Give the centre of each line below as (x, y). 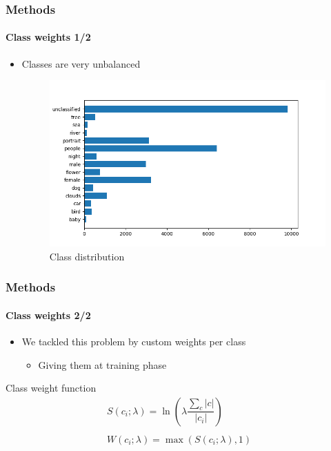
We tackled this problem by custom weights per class (134, 342)
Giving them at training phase (102, 364)
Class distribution (87, 256)
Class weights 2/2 (48, 315)
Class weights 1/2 (48, 37)
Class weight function (51, 388)
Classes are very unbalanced (81, 63)
